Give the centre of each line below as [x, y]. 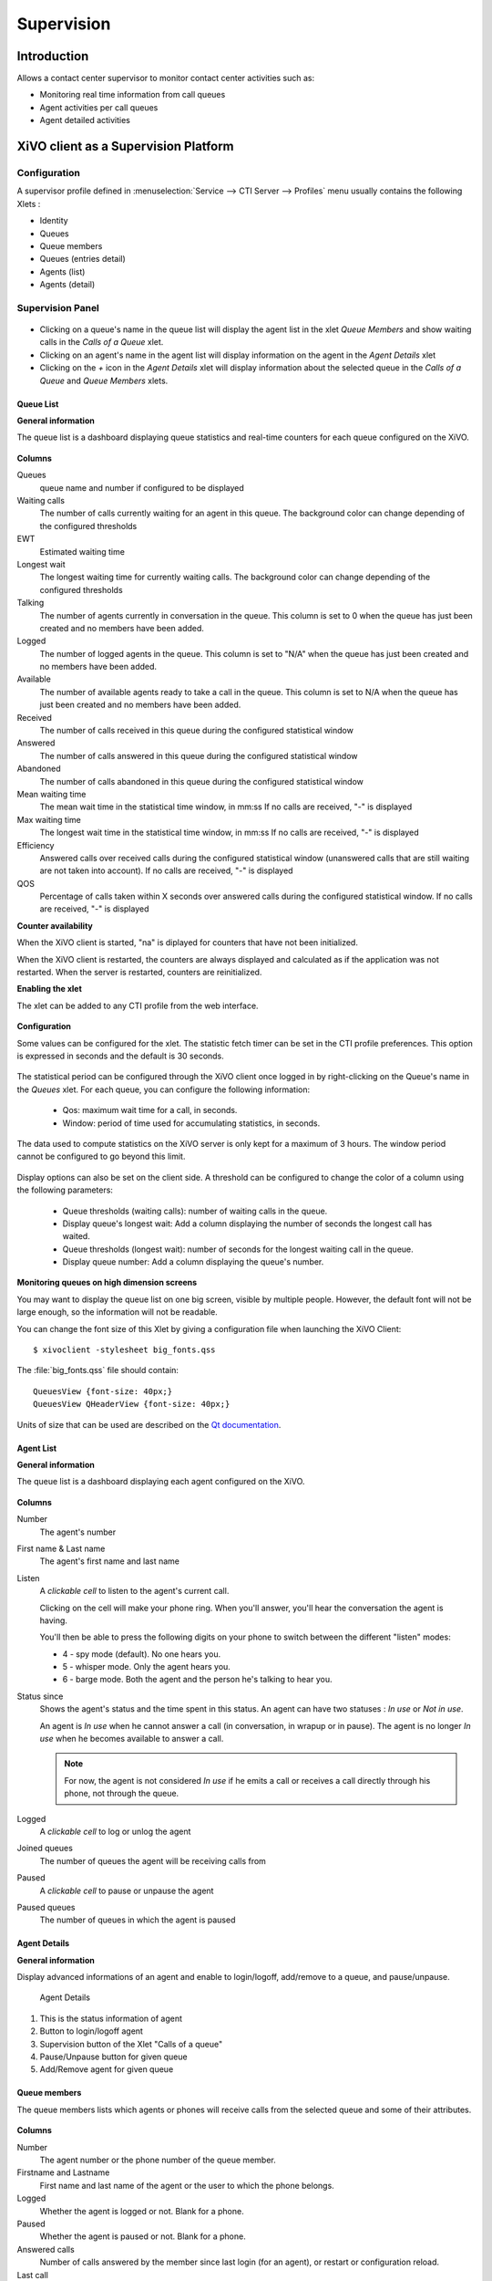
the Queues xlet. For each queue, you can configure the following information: [163, 1089]
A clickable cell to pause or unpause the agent [127, 1890]
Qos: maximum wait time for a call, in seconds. [150, 1110]
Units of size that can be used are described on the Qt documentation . [149, 1424]
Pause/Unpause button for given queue [113, 2057]
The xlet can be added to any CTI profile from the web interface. [138, 1005]
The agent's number [78, 1532]
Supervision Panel [58, 307]
